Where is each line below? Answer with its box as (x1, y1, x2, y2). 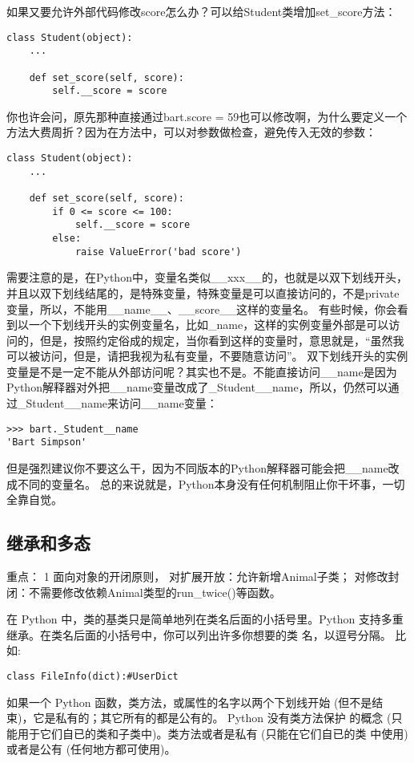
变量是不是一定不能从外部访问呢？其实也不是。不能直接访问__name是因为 (6, 363, 397, 379)
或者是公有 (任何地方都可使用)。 (6, 741, 176, 757)
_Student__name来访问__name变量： (17, 395, 218, 412)
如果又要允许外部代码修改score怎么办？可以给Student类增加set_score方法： (6, 3, 396, 19)
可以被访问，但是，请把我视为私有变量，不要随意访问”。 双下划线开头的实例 (6, 347, 408, 364)
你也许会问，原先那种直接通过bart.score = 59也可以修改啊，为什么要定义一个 (6, 108, 408, 124)
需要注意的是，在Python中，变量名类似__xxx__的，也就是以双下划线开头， (6, 269, 408, 286)
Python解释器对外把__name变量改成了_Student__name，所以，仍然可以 (6, 379, 388, 396)
